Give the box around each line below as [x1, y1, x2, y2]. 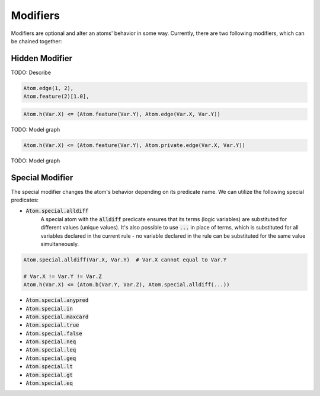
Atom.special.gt [25, 371, 73, 378]
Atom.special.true [25, 322, 79, 328]
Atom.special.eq [25, 380, 73, 387]
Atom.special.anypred [25, 297, 89, 304]
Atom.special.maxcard [25, 313, 89, 320]
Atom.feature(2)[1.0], [23, 93, 89, 100]
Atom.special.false [25, 330, 82, 337]
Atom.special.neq [25, 338, 76, 345]
